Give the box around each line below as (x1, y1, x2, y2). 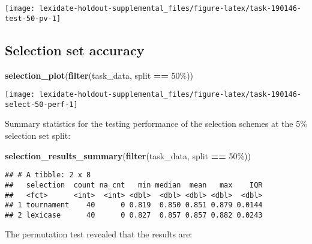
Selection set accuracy (5, 40, 145, 59)
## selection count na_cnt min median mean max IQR (5, 180, 263, 189)
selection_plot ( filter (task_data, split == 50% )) (5, 69, 194, 81)
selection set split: (5, 129, 71, 142)
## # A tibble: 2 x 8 (5, 171, 91, 180)
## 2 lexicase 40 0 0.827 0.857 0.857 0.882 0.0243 (5, 210, 263, 219)
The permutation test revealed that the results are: (5, 228, 193, 240)
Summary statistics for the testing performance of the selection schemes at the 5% (5, 117, 307, 130)
